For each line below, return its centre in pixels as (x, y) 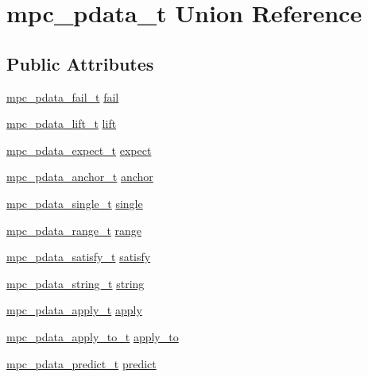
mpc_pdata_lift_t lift (62, 123)
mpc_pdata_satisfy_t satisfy (79, 257)
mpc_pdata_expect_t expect (79, 150)
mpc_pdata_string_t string (76, 283)
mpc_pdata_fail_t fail (63, 96)
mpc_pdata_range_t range (74, 230)
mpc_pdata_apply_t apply (74, 310)
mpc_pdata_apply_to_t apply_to (93, 336)
